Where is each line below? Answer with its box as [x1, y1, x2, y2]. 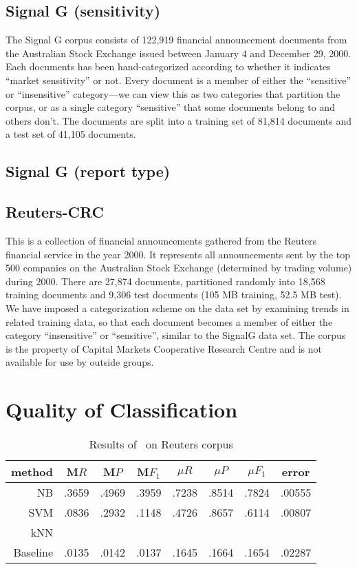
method [11, 464, 54, 479]
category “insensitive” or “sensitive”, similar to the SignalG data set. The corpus [6, 328, 346, 342]
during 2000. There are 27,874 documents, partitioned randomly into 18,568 [6, 273, 325, 288]
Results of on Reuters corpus [89, 436, 233, 452]
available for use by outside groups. [6, 355, 154, 369]
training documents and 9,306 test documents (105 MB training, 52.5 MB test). [6, 287, 342, 302]
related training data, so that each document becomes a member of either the [6, 314, 333, 329]
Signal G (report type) [6, 161, 171, 182]
